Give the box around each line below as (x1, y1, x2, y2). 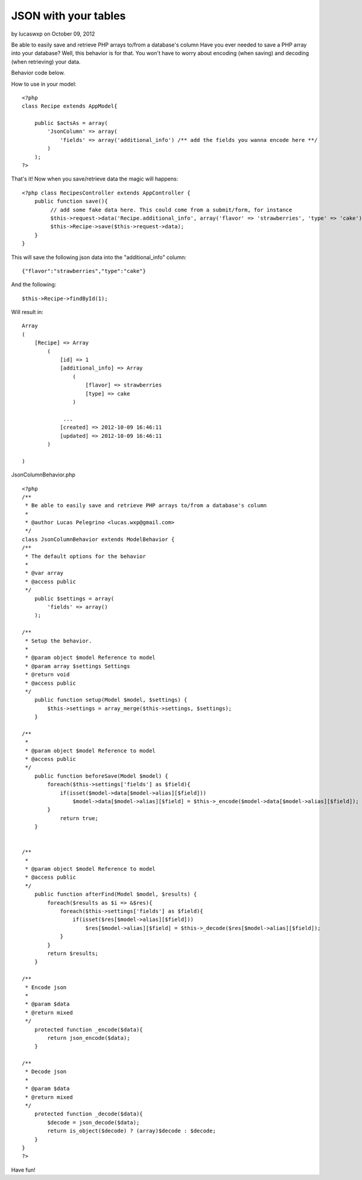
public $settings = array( (34, 595, 115, 602)
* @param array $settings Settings (25, 662, 130, 670)
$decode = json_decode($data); (47, 1119, 140, 1126)
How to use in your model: (11, 80, 77, 88)
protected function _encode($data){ (34, 1026, 143, 1033)
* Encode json (25, 984, 67, 990)
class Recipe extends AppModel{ (22, 103, 118, 110)
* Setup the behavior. (25, 637, 92, 644)
